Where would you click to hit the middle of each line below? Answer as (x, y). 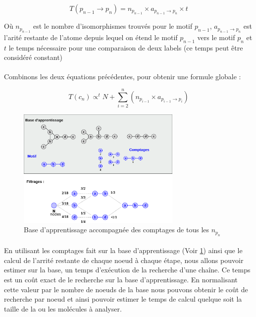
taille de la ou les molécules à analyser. (63, 308)
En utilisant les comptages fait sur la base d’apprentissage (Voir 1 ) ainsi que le (123, 250)
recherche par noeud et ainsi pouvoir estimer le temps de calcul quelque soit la (123, 299)
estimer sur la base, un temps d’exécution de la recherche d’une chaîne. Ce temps (127, 270)
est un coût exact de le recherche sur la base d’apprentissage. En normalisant (121, 279)
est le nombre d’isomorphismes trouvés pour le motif (113, 26)
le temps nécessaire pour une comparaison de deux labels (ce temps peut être (126, 47)
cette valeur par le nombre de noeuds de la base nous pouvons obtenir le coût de (126, 289)
